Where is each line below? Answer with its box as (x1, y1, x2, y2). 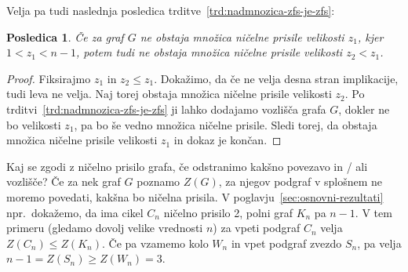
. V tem (355, 204, 392, 220)
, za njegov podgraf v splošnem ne (218, 173, 383, 190)
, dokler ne (338, 100, 390, 117)
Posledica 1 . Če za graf (6, 28, 124, 45)
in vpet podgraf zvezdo (231, 234, 342, 251)
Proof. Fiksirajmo (6, 70, 91, 86)
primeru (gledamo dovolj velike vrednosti (6, 219, 203, 236)
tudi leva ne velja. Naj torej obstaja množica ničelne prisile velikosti (6, 85, 332, 102)
